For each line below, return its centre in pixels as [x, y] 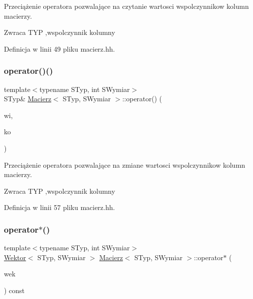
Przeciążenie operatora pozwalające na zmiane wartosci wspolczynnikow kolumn [125, 164]
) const [15, 290]
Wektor [15, 257]
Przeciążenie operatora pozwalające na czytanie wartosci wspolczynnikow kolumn [126, 6]
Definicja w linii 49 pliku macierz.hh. [60, 48]
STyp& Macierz [28, 99]
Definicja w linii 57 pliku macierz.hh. [60, 207]
